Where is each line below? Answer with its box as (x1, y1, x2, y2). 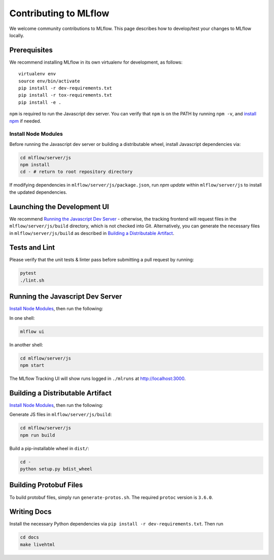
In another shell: (9, 341, 43, 348)
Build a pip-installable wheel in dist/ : (9, 445, 89, 451)
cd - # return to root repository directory (20, 169, 133, 175)
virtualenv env (18, 71, 56, 77)
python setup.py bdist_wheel (20, 466, 93, 472)
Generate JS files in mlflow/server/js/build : (9, 411, 112, 418)
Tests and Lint (9, 243, 55, 252)
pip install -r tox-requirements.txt (18, 92, 113, 98)
